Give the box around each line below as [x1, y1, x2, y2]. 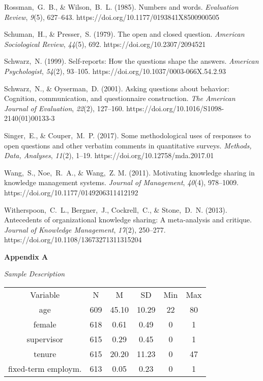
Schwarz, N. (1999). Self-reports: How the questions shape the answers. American [4, 56, 259, 66]
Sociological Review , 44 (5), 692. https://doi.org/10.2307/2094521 [4, 38, 206, 49]
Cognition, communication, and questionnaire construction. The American [4, 93, 236, 104]
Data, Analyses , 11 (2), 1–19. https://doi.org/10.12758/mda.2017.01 [4, 150, 214, 161]
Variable [30, 289, 60, 301]
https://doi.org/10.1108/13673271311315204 [4, 234, 142, 245]
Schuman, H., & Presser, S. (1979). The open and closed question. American [4, 29, 245, 39]
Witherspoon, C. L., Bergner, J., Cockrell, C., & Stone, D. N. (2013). [4, 204, 227, 215]
